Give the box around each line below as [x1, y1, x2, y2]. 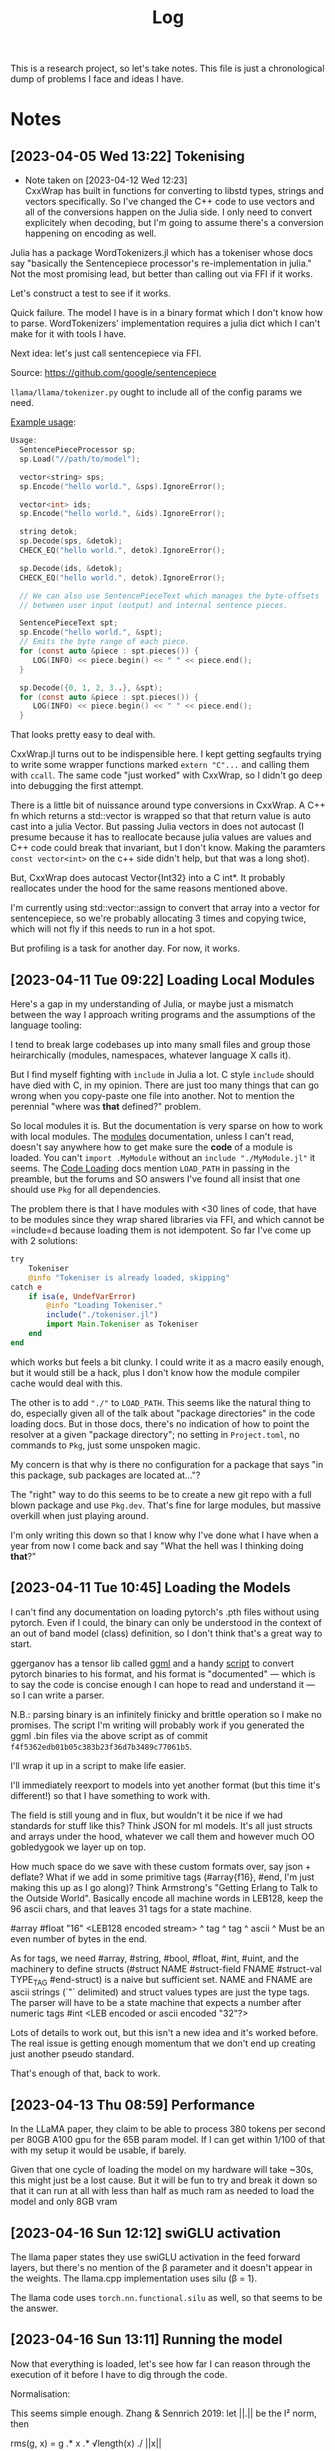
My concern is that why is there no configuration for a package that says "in [10, 1458, 324, 1470]
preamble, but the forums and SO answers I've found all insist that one [10, 1173, 301, 1185]
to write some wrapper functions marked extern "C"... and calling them [10, 759, 310, 771]
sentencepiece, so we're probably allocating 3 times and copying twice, [10, 912, 307, 925]
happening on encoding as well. [24, 227, 157, 240]
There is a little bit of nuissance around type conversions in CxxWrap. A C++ [10, 799, 326, 811]
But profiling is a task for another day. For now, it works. [10, 942, 240, 955]
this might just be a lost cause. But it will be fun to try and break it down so [10, 2174, 318, 2186]
